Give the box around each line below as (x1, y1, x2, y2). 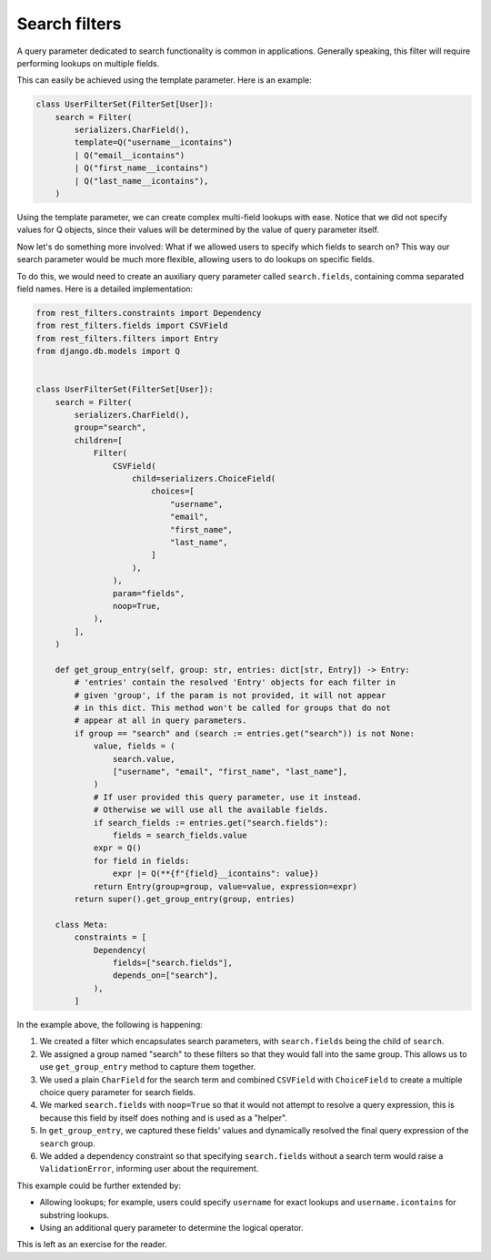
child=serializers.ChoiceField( (132, 473, 276, 484)
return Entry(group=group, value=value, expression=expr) (93, 881, 358, 891)
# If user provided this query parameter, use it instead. (93, 792, 363, 802)
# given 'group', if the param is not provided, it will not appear (74, 690, 386, 700)
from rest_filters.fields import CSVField (35, 320, 228, 331)
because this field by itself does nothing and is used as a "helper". (39, 1112, 288, 1123)
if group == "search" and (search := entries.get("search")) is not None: (74, 728, 416, 738)
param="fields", (112, 588, 185, 598)
